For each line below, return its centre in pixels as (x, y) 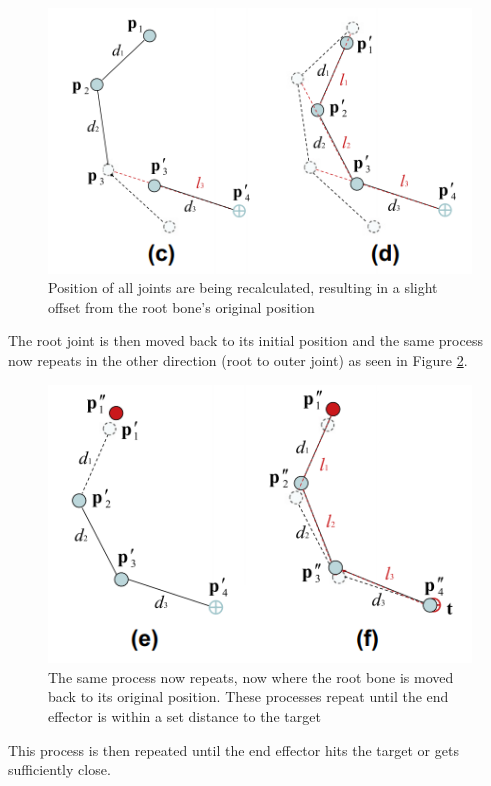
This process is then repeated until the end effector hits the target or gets (233, 749)
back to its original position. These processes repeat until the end (248, 696)
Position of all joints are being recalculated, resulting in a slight (243, 287)
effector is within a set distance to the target (184, 716)
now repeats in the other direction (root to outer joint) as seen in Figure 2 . (238, 360)
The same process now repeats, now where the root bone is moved (251, 676)
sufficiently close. (59, 769)
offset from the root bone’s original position (181, 306)
